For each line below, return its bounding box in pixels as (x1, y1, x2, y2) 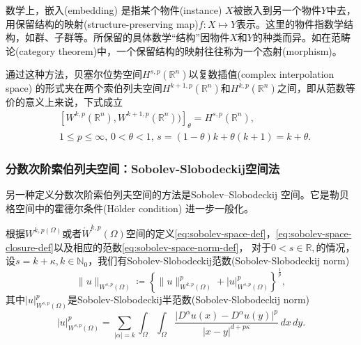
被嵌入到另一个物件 (233, 3, 321, 17)
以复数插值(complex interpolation (188, 67, 335, 81)
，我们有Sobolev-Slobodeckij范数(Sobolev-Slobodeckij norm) (88, 253, 350, 268)
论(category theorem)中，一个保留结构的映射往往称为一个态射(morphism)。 (6, 43, 342, 58)
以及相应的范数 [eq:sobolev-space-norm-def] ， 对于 (53, 239, 272, 254)
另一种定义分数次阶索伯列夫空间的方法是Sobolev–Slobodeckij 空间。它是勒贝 (6, 187, 349, 202)
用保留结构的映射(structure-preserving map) (6, 16, 199, 31)
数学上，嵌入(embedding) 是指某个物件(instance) (6, 3, 222, 17)
